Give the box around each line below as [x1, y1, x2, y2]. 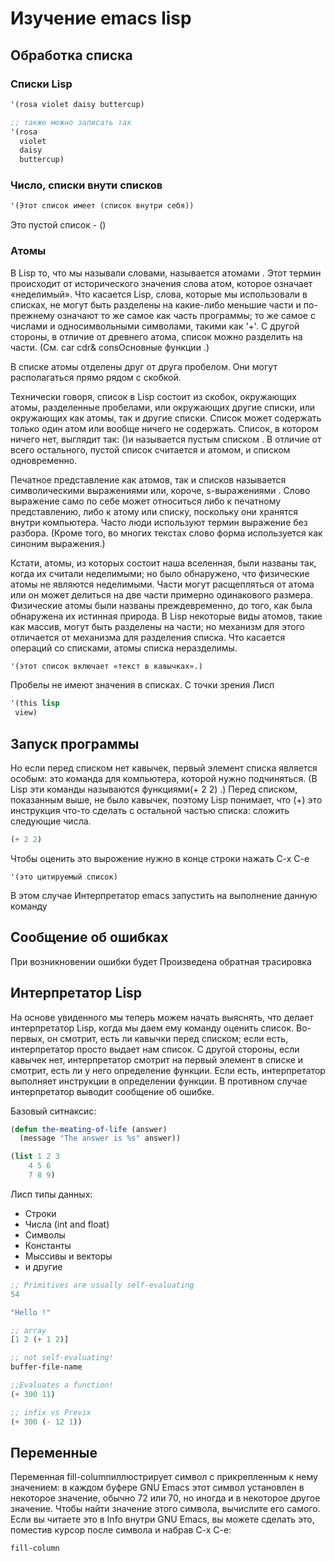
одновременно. [10, 454, 78, 466]
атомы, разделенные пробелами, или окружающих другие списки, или [10, 401, 316, 413]
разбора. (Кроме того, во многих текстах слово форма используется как [10, 527, 323, 539]
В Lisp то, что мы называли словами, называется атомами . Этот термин [10, 267, 322, 279]
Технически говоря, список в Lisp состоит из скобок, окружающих [10, 390, 298, 402]
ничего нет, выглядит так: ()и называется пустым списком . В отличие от [10, 433, 322, 445]
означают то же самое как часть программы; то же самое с [56, 309, 316, 321]
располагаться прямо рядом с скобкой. [10, 371, 182, 383]
